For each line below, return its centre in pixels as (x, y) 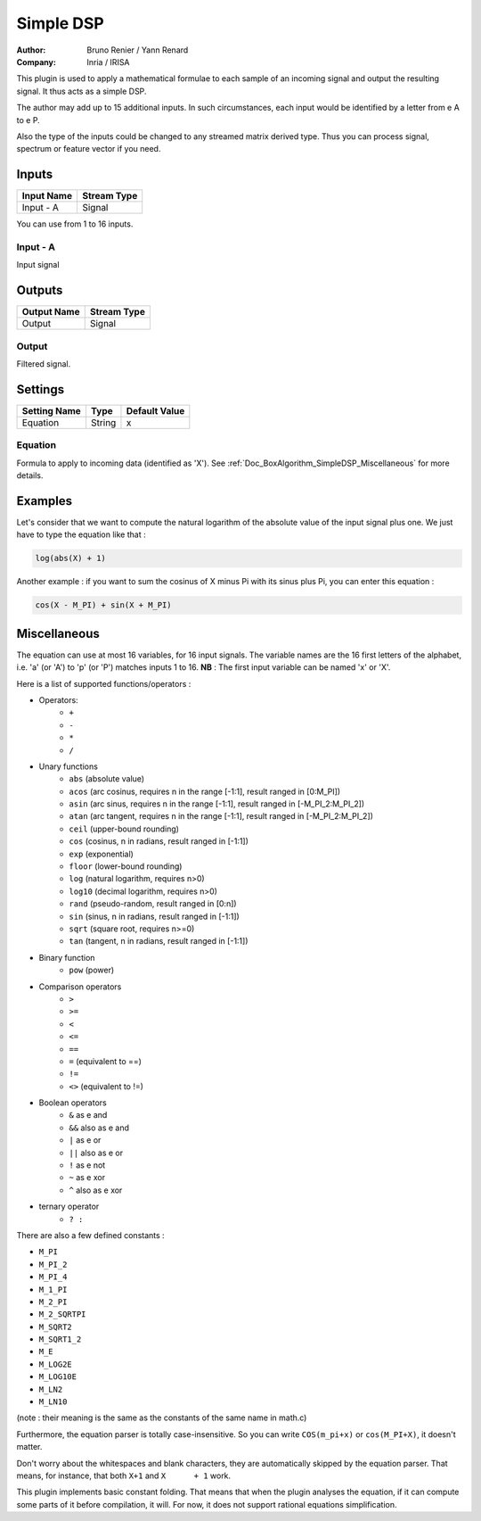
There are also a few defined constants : (90, 1235)
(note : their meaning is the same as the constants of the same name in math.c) (162, 1418)
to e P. (28, 120)
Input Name (47, 196)
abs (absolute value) (107, 779)
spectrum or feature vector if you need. (89, 149)
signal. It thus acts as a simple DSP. (82, 91)
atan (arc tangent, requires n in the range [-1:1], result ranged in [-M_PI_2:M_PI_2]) (221, 816)
